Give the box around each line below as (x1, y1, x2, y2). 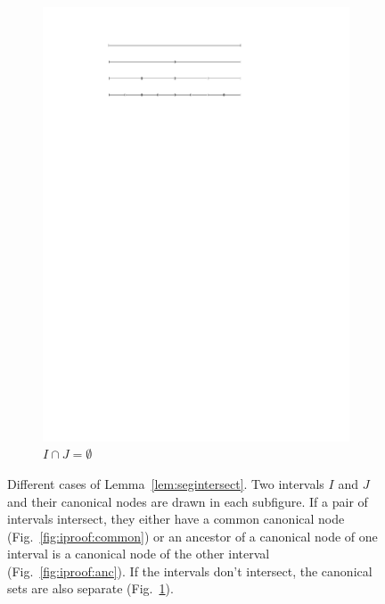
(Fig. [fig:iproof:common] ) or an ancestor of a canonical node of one (7, 526, 378, 545)
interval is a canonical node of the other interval (7, 544, 270, 563)
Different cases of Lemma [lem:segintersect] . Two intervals (7, 474, 324, 492)
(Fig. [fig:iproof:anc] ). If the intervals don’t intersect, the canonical (7, 561, 373, 580)
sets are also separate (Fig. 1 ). (7, 579, 174, 598)
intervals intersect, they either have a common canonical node (7, 509, 345, 528)
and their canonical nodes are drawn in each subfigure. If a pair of (7, 492, 368, 510)
